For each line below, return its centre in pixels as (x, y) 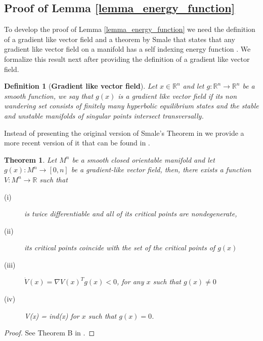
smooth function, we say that (49, 96)
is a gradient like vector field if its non (177, 96)
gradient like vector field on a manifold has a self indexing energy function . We (127, 49)
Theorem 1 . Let (31, 159)
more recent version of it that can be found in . (77, 143)
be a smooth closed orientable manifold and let (143, 159)
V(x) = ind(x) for (52, 315)
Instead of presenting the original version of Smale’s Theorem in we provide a (124, 132)
